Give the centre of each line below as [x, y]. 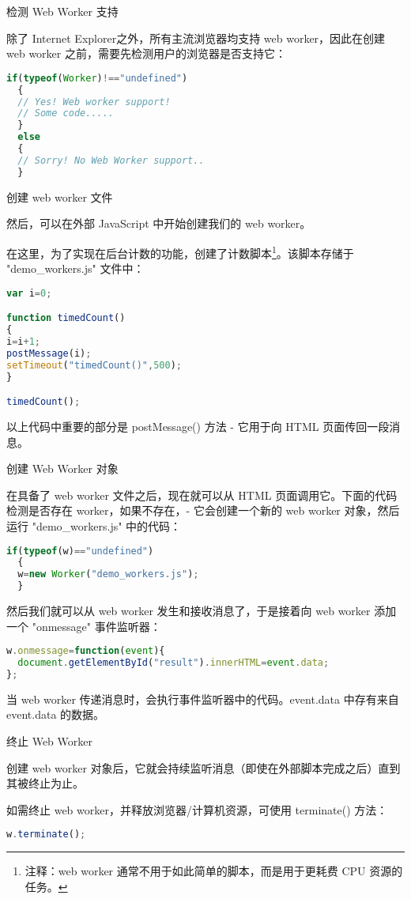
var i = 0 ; [29, 293]
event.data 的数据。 [56, 714]
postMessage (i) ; [49, 353]
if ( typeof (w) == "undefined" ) [80, 551]
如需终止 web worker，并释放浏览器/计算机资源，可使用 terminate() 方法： [197, 809]
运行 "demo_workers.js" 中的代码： [94, 525]
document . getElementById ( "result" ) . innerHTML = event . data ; [173, 663]
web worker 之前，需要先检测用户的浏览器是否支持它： [146, 53]
